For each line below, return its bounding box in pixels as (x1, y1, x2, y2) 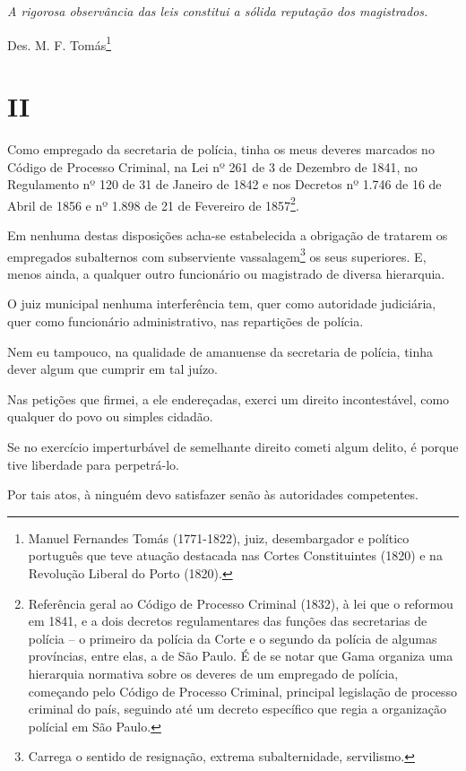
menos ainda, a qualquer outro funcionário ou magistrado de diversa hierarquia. (7, 264, 445, 282)
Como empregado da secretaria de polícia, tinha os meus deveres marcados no (7, 139, 435, 158)
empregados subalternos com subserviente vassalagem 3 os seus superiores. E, (7, 244, 427, 265)
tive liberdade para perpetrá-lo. (7, 455, 179, 473)
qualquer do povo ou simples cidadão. (7, 407, 213, 426)
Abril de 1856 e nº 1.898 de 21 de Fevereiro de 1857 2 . (7, 193, 299, 214)
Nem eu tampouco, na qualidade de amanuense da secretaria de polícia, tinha (7, 342, 434, 360)
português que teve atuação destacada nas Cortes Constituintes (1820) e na (28, 546, 443, 565)
